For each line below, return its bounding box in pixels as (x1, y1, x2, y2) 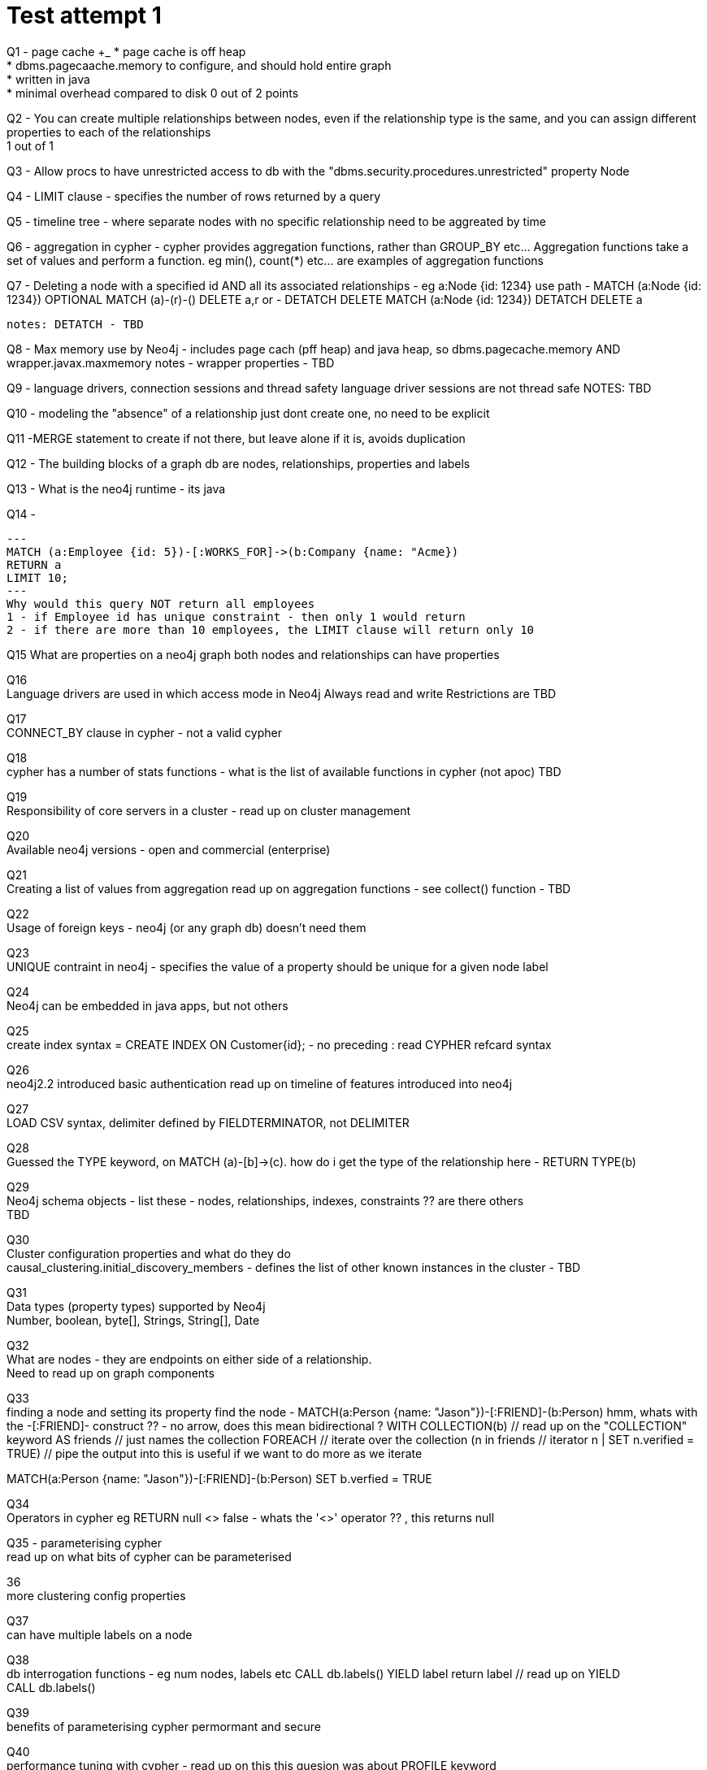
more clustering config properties (7, 1588, 186, 1603)
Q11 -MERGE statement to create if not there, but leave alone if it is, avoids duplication (7, 431, 466, 445)
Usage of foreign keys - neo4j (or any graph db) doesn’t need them (7, 920, 367, 935)
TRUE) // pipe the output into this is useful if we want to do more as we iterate (7, 1446, 423, 1460)
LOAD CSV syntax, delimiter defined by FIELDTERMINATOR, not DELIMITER (7, 1115, 410, 1130)
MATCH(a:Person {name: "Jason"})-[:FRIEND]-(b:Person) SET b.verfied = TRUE (7, 1471, 432, 1486)
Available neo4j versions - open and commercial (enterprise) (7, 842, 331, 857)
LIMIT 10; (7, 570, 68, 584)
